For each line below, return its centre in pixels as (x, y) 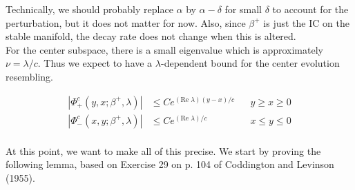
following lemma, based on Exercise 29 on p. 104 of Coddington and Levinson (170, 164)
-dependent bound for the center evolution (250, 63)
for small (243, 9)
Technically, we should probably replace (89, 9)
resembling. (29, 76)
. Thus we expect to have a (95, 63)
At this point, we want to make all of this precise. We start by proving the (163, 150)
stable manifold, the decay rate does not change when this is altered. (151, 36)
